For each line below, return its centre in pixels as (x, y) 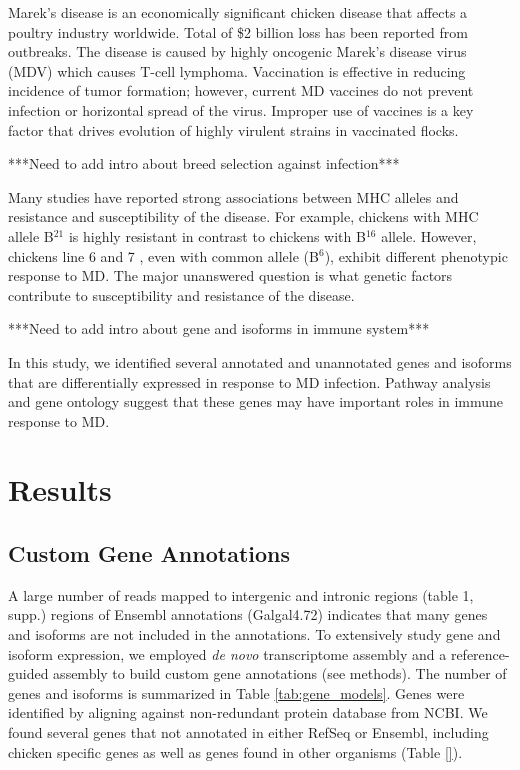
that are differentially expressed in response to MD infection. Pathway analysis (249, 381)
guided (28, 673)
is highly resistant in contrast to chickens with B (217, 235)
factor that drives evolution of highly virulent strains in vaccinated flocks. (233, 129)
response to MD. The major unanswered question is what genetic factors (230, 275)
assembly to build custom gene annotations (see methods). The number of (280, 673)
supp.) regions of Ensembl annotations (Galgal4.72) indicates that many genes (248, 614)
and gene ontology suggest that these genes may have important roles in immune (256, 401)
